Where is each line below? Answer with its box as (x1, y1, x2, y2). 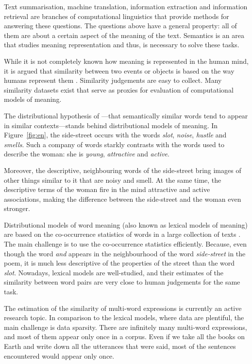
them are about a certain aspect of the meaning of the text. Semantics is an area (4, 30, 244, 40)
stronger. (4, 203, 30, 213)
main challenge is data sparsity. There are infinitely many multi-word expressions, (4, 322, 247, 332)
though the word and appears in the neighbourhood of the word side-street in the (4, 248, 246, 258)
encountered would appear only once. (4, 350, 115, 361)
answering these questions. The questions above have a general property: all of (4, 20, 237, 31)
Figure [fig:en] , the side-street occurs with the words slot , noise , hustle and (4, 130, 227, 140)
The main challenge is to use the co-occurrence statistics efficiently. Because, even (4, 239, 247, 249)
